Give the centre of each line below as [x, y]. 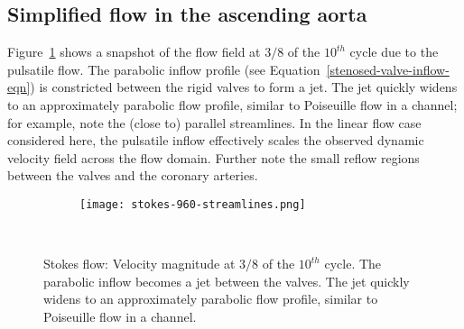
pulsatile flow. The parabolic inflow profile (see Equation [164, 69]
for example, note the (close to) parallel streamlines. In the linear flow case [214, 122]
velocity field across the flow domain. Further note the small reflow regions [213, 157]
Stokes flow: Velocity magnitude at [139, 264]
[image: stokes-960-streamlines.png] [193, 204]
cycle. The [353, 264]
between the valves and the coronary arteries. [133, 175]
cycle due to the [394, 52]
